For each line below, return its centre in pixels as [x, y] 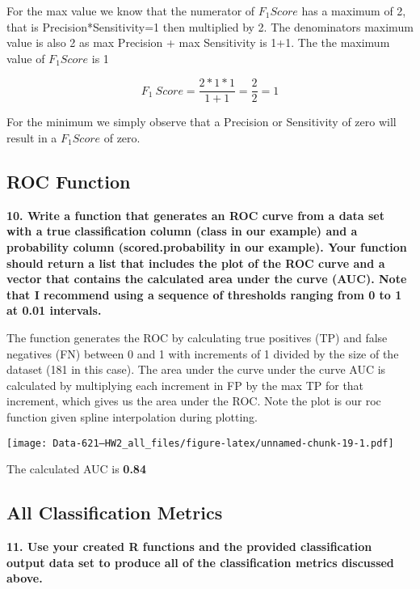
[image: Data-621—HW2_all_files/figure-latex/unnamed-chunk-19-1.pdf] [200, 443]
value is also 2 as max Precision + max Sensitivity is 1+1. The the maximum [198, 42]
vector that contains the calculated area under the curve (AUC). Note [207, 279]
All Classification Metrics [115, 513]
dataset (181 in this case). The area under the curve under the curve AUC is [196, 369]
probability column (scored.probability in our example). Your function [207, 247]
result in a [32, 138]
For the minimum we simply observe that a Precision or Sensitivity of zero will [202, 122]
